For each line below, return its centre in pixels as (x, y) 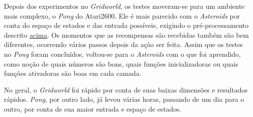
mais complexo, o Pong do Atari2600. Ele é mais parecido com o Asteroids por (122, 15)
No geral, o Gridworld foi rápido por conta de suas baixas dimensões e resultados (126, 89)
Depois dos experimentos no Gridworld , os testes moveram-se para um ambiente (124, 6)
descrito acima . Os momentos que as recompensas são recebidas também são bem (126, 35)
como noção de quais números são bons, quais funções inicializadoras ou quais (121, 63)
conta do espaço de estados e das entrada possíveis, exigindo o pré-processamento (126, 25)
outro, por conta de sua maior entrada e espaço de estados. (93, 108)
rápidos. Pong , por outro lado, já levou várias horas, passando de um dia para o (124, 99)
